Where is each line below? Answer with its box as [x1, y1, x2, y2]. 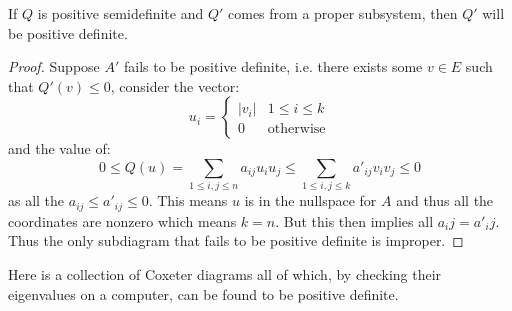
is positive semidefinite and [37, 3, 204, 23]
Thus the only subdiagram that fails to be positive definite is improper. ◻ [8, 230, 464, 251]
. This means [148, 190, 228, 211]
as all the [8, 190, 65, 211]
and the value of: [8, 138, 111, 159]
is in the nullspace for [244, 190, 377, 211]
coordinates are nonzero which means [8, 210, 237, 231]
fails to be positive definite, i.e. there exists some [124, 56, 423, 77]
